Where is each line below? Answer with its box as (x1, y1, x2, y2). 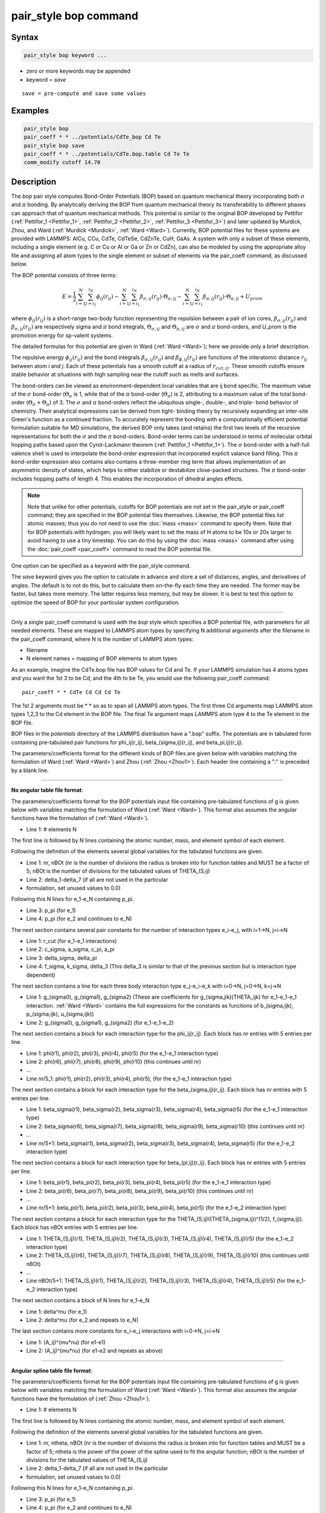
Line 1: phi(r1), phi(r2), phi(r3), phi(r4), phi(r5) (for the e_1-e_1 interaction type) (26, 1049, 219, 1057)
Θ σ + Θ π (28, 399, 50, 408)
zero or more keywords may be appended (26, 67, 131, 75)
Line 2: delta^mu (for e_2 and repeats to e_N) (26, 1316, 139, 1324)
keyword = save (26, 76, 66, 83)
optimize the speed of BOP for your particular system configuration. (11, 599, 181, 606)
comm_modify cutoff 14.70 (24, 159, 101, 166)
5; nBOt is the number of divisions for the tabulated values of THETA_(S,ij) (26, 867, 211, 875)
